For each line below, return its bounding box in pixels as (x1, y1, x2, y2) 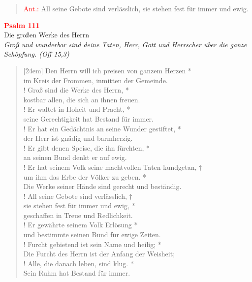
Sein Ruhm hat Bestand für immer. (23, 268, 130, 278)
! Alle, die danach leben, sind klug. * (23, 258, 134, 268)
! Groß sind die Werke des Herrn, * (23, 85, 129, 95)
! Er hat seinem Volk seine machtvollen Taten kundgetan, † (23, 161, 202, 172)
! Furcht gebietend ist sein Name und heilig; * (23, 239, 161, 249)
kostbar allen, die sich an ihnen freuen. (23, 94, 140, 104)
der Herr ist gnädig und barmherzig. (23, 133, 133, 143)
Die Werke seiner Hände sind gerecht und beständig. (23, 181, 182, 191)
